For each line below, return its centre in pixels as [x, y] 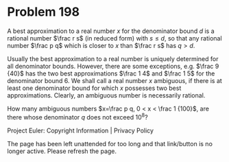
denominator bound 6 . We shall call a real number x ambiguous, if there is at [115, 80]
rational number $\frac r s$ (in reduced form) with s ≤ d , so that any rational [114, 38]
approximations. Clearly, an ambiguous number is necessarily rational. [106, 95]
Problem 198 [44, 12]
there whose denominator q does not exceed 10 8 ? [78, 116]
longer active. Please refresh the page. [62, 151]
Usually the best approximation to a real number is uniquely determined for [113, 58]
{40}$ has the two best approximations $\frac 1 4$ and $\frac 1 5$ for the [111, 73]
